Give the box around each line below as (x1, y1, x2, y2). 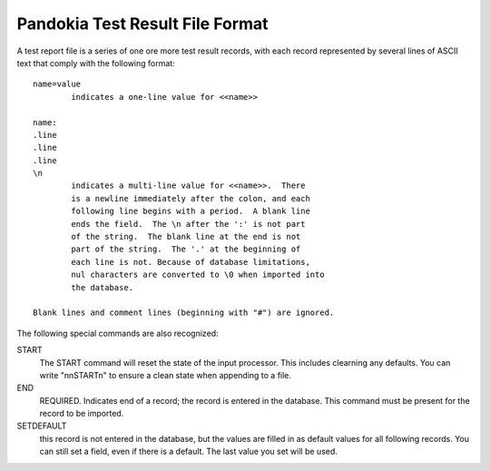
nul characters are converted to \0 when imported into (71, 270, 326, 280)
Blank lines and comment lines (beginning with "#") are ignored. (33, 308, 335, 318)
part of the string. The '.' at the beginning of (71, 244, 301, 254)
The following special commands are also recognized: (16, 328, 219, 339)
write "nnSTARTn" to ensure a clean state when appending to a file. (39, 369, 292, 380)
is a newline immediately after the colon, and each (71, 193, 310, 203)
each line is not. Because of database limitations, (71, 257, 310, 267)
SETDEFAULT (16, 420, 67, 431)
